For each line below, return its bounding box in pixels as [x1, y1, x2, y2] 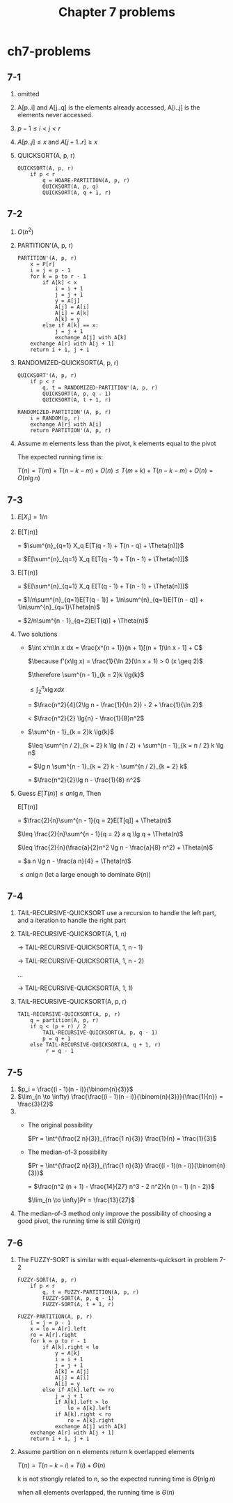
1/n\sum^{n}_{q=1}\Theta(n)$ [17, 603, 101, 612]
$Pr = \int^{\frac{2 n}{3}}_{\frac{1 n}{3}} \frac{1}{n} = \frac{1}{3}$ [27, 1134, 217, 1143]
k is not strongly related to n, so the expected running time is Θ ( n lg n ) [17, 1474, 216, 1483]
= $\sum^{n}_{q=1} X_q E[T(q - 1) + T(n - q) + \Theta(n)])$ [17, 542, 184, 550]
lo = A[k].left [67, 1405, 111, 1412]
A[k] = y [54, 316, 80, 323]
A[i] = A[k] [54, 310, 90, 317]
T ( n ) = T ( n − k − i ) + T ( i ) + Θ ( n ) [17, 1460, 106, 1469]
